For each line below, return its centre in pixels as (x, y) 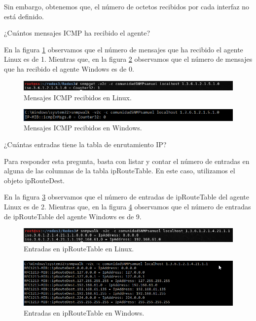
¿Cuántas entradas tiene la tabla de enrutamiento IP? (85, 144)
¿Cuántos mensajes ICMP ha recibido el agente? (77, 33)
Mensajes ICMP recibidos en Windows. (83, 128)
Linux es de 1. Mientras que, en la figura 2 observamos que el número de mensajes (128, 59)
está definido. (24, 16)
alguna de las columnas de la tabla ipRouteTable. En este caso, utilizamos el (120, 171)
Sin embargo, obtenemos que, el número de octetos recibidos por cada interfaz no (127, 6)
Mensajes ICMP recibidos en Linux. (78, 97)
